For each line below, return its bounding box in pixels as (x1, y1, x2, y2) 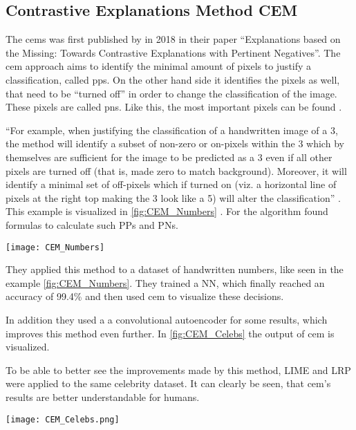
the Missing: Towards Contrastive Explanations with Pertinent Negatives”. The (6, 45, 341, 59)
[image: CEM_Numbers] (6, 242, 105, 252)
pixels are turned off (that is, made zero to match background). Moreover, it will (6, 163, 347, 178)
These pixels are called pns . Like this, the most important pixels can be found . (6, 100, 342, 114)
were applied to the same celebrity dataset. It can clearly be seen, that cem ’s (6, 376, 331, 391)
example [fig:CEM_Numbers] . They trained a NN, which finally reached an (6, 275, 325, 290)
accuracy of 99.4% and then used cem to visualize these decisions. (6, 289, 284, 303)
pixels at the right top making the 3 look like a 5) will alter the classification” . (6, 190, 341, 205)
